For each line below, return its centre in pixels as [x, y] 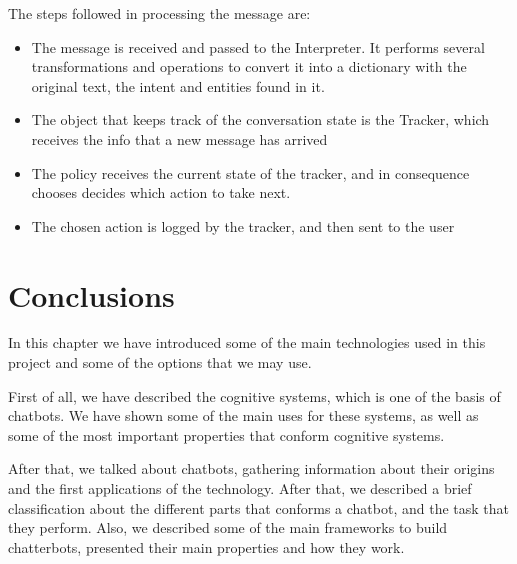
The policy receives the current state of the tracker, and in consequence [250, 172]
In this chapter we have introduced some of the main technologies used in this [247, 342]
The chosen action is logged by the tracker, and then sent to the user [243, 225]
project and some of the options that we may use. [160, 362]
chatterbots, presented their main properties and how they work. [206, 546]
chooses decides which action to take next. [161, 192]
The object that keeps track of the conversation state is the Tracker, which [260, 119]
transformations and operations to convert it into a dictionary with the [249, 66]
